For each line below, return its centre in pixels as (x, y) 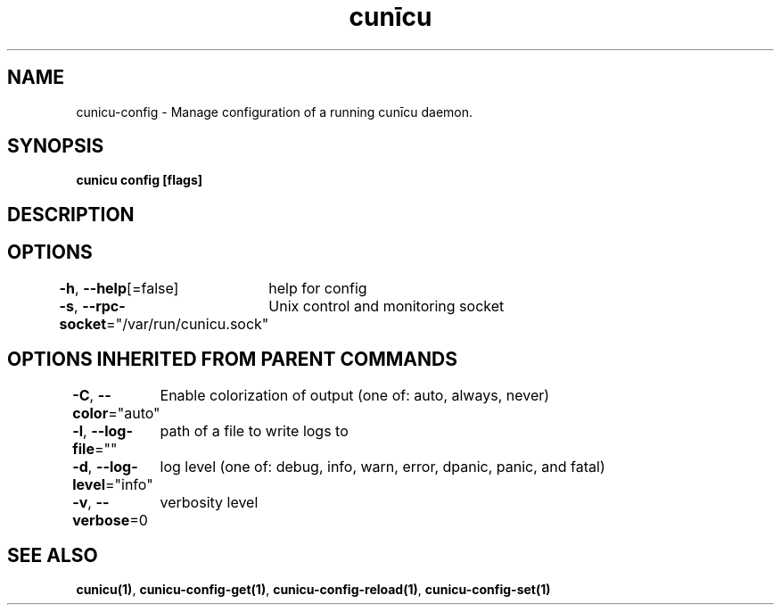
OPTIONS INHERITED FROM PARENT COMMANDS (232, 360)
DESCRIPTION (71, 214)
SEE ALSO (53, 555)
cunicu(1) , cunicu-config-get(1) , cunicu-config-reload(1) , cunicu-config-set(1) (313, 590)
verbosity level (209, 502)
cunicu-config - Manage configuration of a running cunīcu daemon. (275, 112)
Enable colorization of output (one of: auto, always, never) (355, 395)
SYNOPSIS (56, 146)
